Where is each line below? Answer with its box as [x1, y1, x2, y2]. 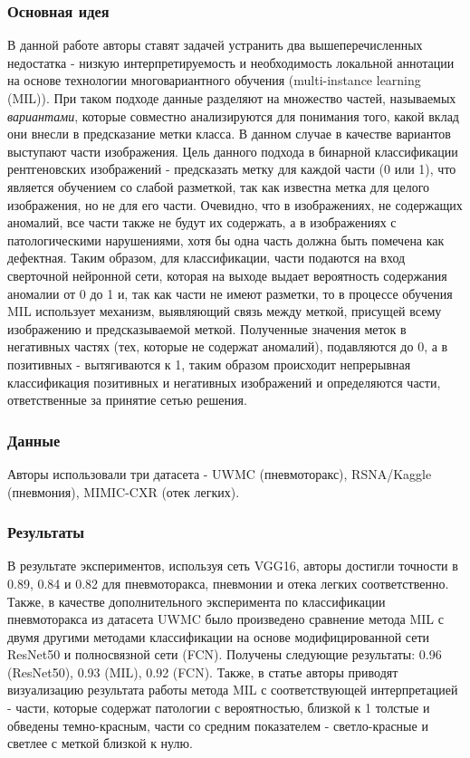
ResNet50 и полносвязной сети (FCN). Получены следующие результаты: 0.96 [7, 645, 442, 664]
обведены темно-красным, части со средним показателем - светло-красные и [7, 715, 428, 734]
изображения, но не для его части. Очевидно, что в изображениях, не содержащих [7, 195, 463, 214]
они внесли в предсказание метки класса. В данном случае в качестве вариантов [7, 124, 451, 143]
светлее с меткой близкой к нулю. [7, 734, 193, 753]
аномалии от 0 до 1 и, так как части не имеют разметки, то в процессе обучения [7, 283, 453, 302]
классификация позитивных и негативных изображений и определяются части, [7, 372, 441, 391]
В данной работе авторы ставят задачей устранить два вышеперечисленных [7, 35, 423, 54]
